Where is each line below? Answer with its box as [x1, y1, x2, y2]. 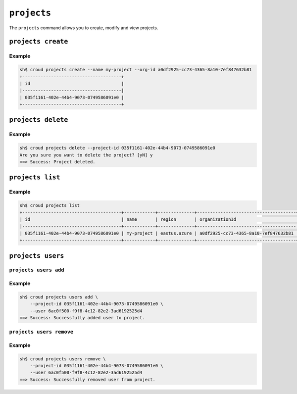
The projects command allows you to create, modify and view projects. [9, 25, 158, 31]
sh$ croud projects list [19, 203, 80, 208]
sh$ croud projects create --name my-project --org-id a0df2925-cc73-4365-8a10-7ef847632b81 [19, 67, 252, 73]
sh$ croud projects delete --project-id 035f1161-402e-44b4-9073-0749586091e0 [19, 145, 215, 151]
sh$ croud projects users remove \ [19, 356, 106, 361]
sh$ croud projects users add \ [19, 294, 99, 299]
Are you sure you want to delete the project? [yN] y [19, 152, 153, 158]
